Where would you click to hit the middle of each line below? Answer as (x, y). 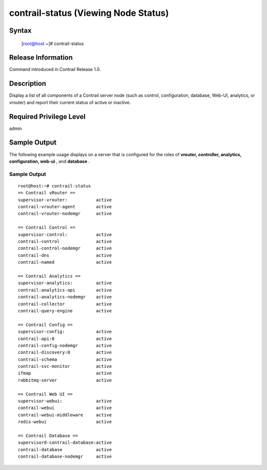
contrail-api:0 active (65, 339)
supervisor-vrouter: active (65, 200)
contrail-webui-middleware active (65, 415)
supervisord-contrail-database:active (65, 443)
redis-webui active (65, 422)
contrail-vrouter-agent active (65, 207)
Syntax (20, 30)
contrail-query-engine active (65, 311)
